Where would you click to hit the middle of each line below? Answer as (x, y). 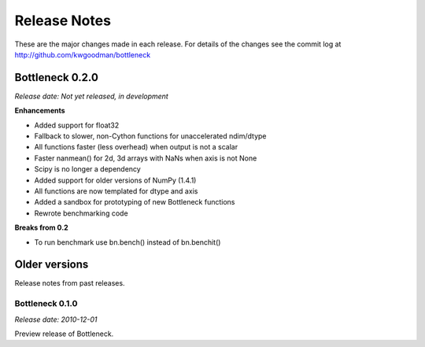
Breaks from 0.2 (41, 227)
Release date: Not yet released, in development (91, 96)
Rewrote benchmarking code (81, 213)
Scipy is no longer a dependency (87, 169)
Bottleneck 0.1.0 (46, 304)
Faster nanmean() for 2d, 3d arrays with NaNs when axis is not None (146, 158)
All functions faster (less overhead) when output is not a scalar (136, 147)
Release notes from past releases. (70, 283)
